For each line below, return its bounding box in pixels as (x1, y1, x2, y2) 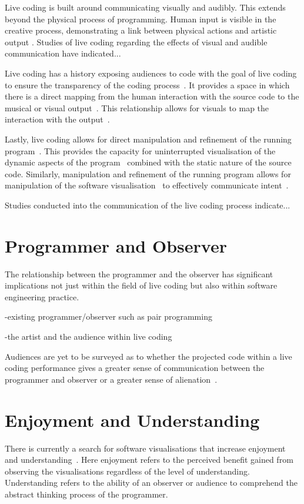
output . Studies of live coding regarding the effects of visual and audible (5, 35, 268, 48)
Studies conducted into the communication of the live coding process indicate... (5, 198, 290, 211)
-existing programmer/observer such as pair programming (5, 310, 212, 323)
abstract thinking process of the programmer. (5, 488, 168, 500)
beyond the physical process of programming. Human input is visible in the (5, 12, 276, 25)
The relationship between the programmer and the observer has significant (5, 267, 273, 280)
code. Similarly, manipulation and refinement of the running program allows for (5, 167, 291, 180)
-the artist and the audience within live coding (5, 330, 172, 342)
